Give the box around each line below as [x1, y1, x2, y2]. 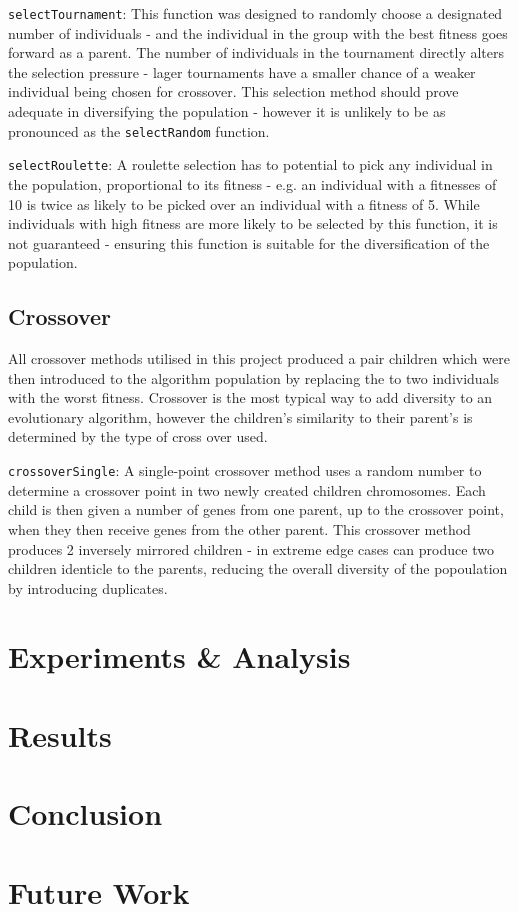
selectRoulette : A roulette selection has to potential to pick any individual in [8, 154, 493, 175]
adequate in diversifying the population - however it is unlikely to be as [8, 101, 446, 122]
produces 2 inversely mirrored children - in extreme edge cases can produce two [8, 538, 494, 559]
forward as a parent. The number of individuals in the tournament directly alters [8, 42, 504, 63]
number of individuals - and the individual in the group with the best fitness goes [8, 22, 508, 43]
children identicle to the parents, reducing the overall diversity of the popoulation [8, 558, 508, 579]
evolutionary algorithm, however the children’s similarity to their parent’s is [8, 406, 473, 427]
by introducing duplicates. [8, 577, 168, 598]
